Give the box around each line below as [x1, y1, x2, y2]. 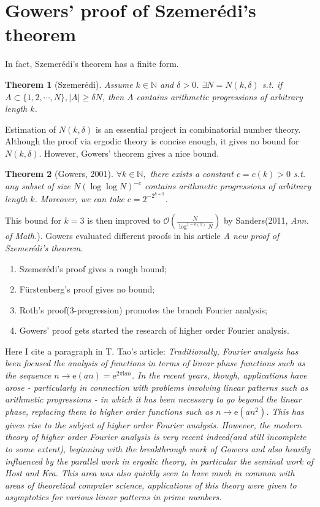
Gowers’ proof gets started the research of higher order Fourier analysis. [19, 324, 289, 337]
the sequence [5, 369, 51, 382]
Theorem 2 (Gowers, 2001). [5, 167, 113, 180]
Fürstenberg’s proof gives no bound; [19, 283, 155, 296]
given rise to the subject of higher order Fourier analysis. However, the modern [5, 418, 302, 431]
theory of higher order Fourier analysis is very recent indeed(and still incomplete [5, 430, 307, 443]
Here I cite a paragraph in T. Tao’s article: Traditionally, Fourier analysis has [5, 344, 299, 357]
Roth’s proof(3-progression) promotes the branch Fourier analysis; [19, 303, 267, 316]
